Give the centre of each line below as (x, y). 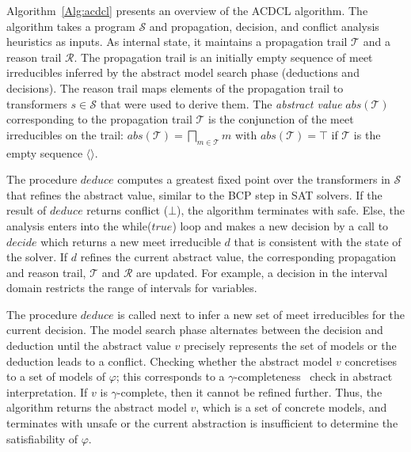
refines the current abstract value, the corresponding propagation (238, 257)
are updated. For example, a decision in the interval (262, 272)
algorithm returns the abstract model (97, 407)
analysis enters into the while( (79, 225)
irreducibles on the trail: (65, 134)
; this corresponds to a (170, 376)
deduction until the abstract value (89, 346)
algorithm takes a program (71, 26)
